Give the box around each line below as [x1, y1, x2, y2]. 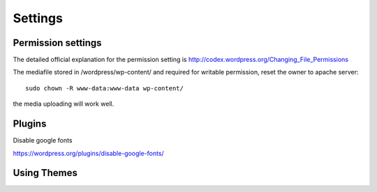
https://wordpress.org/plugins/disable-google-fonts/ [13, 149, 164, 157]
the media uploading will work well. [13, 99, 114, 108]
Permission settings [13, 37, 102, 49]
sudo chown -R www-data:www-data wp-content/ [25, 84, 184, 92]
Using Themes [13, 167, 78, 179]
